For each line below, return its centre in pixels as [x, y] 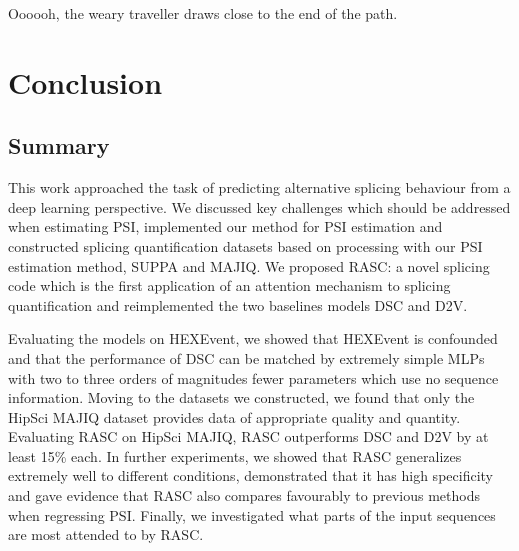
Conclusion [85, 81]
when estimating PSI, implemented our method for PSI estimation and [225, 226]
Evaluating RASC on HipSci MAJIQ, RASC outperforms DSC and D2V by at [248, 436]
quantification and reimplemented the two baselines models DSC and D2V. [238, 304]
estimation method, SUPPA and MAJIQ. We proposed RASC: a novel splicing [249, 265]
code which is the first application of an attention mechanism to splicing [229, 285]
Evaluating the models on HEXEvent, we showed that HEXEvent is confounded [253, 338]
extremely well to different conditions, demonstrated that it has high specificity [250, 475]
